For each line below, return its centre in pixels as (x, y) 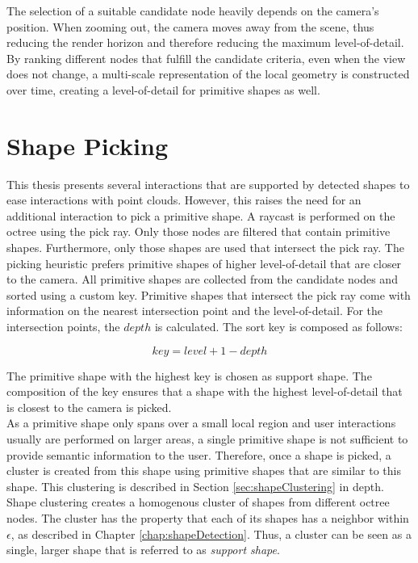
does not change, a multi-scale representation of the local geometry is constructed (208, 74)
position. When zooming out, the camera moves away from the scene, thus (190, 26)
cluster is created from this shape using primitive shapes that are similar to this (204, 471)
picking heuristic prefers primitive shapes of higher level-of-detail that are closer (204, 263)
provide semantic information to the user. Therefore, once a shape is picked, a (199, 454)
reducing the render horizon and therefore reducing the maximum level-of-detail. (205, 42)
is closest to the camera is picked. (89, 407)
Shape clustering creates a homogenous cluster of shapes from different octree (198, 502)
